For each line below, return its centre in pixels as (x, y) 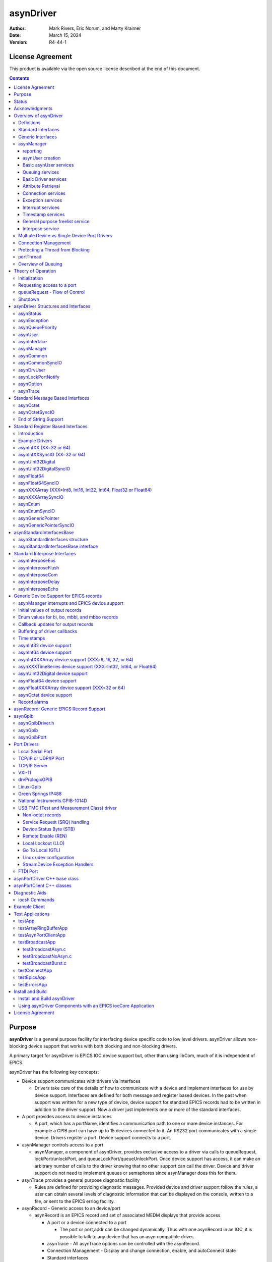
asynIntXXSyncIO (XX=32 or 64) (52, 455)
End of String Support (41, 419)
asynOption (30, 384)
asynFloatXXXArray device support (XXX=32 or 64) (72, 688)
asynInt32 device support (45, 645)
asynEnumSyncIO (37, 511)
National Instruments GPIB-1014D (53, 801)
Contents (19, 78)
